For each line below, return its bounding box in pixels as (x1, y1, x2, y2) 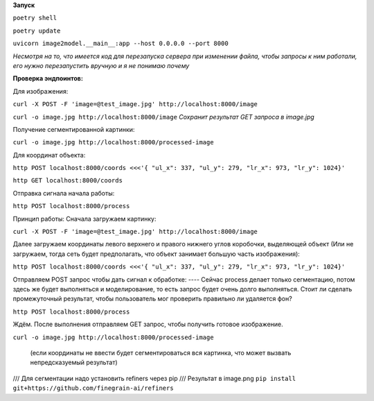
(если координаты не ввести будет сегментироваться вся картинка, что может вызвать (30, 348, 292, 357)
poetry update (12, 26, 61, 35)
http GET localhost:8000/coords (12, 177, 123, 185)
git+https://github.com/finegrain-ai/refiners (12, 384, 174, 392)
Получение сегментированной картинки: (12, 125, 135, 133)
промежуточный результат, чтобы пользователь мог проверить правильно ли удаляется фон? (12, 295, 292, 303)
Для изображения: (12, 87, 69, 95)
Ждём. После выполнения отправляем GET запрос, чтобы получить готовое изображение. (12, 320, 283, 329)
